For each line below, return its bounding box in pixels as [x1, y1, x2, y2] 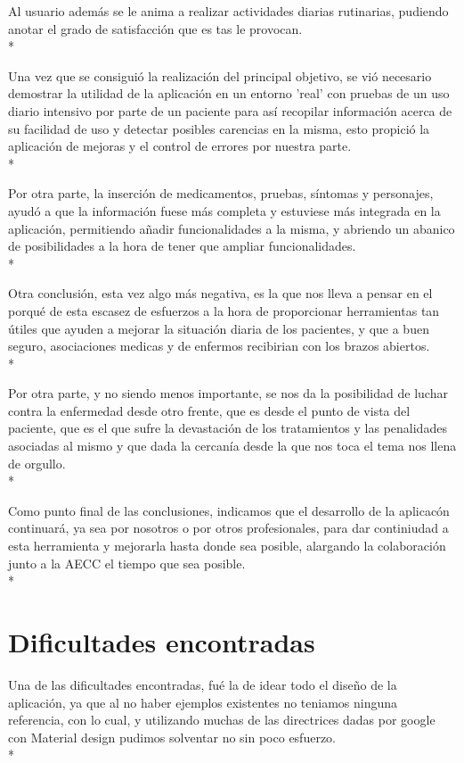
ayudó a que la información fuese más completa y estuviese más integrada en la [8, 201, 441, 220]
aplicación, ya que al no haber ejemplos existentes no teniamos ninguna [8, 693, 398, 711]
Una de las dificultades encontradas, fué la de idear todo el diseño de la [8, 675, 397, 693]
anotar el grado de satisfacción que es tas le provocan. [8, 19, 303, 37]
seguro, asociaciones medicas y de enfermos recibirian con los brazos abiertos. [8, 336, 430, 355]
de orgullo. [8, 453, 66, 472]
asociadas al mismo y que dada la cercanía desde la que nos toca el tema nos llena [8, 436, 457, 455]
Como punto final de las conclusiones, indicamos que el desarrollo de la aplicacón [8, 501, 450, 519]
